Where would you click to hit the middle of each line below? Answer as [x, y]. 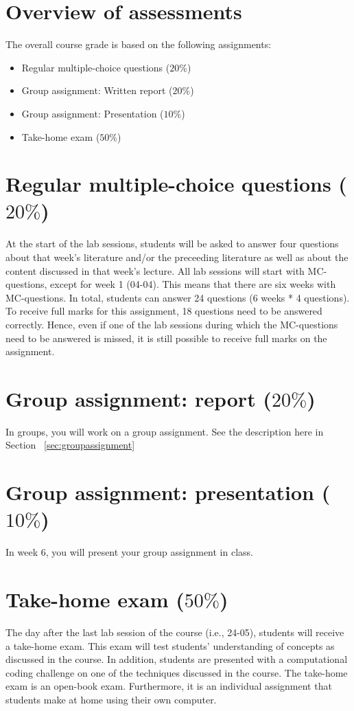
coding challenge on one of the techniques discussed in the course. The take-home [177, 672]
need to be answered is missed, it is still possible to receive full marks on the [166, 338]
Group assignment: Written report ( [97, 90]
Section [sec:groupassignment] [70, 445]
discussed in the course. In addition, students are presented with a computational [177, 659]
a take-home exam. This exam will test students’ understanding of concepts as [170, 645]
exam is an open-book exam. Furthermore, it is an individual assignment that [169, 686]
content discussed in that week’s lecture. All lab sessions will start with [155, 270]
